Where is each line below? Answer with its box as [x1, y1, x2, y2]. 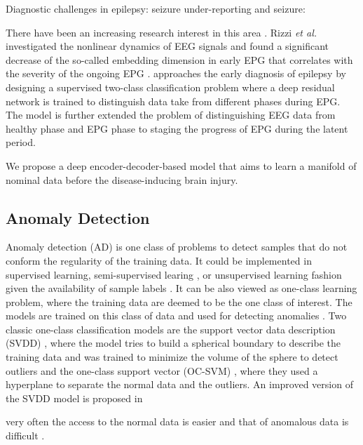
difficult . [6, 428, 45, 443]
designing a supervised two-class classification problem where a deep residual [6, 79, 335, 94]
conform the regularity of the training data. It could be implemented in [6, 253, 312, 267]
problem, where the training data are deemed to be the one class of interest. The [6, 294, 352, 309]
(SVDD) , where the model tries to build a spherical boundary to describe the [6, 336, 341, 350]
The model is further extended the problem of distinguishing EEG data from [6, 107, 336, 122]
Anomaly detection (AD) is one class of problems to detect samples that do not [6, 239, 348, 254]
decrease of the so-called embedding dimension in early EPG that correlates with [6, 52, 353, 67]
